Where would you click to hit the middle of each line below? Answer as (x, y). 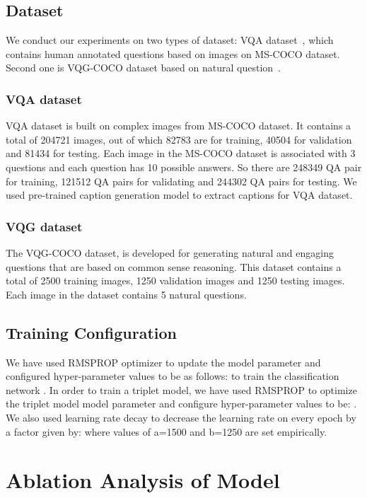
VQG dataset (44, 226)
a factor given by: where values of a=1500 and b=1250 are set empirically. (167, 431)
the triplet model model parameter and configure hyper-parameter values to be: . (181, 404)
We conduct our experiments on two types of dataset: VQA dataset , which (170, 40)
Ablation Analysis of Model (143, 480)
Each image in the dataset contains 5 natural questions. (126, 294)
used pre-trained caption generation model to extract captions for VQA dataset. (179, 195)
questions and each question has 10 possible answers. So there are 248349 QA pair (184, 167)
